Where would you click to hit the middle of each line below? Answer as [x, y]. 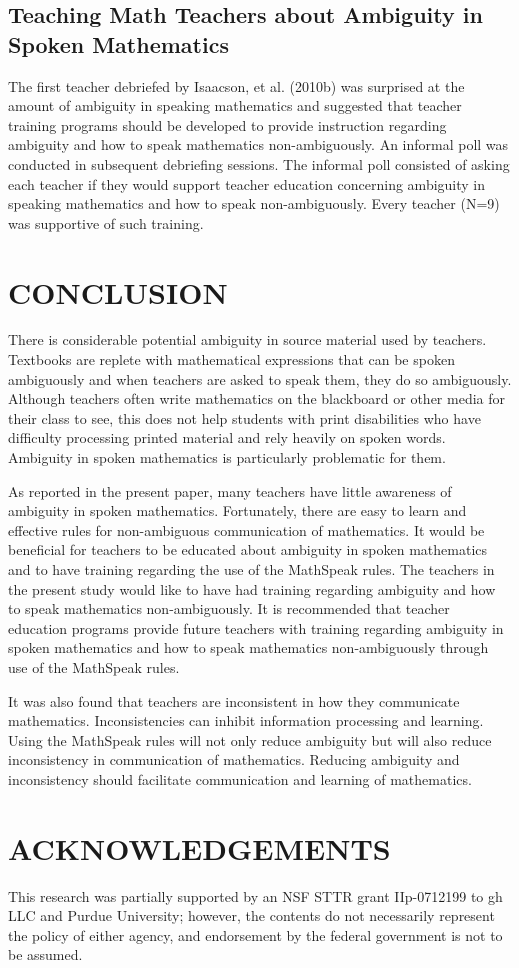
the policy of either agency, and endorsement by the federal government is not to [255, 934]
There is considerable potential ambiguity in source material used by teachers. [247, 339]
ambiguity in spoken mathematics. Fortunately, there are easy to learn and [237, 510]
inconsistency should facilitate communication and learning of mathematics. [240, 778]
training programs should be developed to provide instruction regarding [227, 124]
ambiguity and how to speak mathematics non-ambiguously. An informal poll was [258, 144]
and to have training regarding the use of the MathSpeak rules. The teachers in [251, 569]
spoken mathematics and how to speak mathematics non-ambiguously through [248, 647]
